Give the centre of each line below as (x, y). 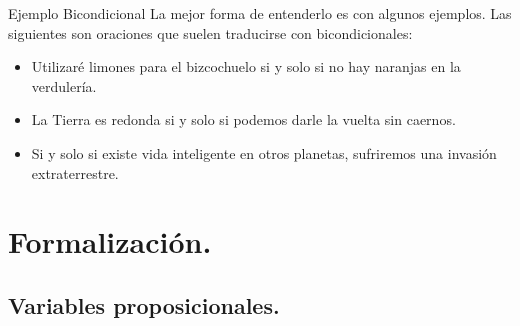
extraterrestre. (75, 172)
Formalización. (110, 241)
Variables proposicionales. (144, 304)
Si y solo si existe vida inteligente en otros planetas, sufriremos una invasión (264, 152)
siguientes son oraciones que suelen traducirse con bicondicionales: (210, 32)
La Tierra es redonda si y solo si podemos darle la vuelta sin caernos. (243, 119)
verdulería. (64, 85)
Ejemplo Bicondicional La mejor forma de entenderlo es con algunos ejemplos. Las (260, 13)
